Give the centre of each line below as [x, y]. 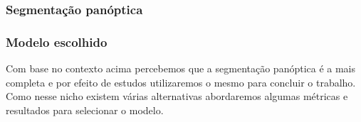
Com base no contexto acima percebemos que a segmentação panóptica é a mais [181, 68]
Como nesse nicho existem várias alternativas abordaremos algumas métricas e [177, 96]
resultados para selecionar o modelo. [85, 110]
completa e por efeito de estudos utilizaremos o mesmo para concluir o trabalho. [181, 82]
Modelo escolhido [57, 41]
